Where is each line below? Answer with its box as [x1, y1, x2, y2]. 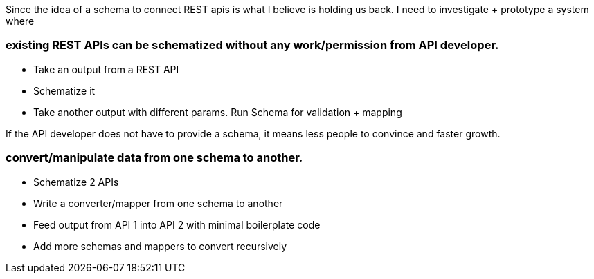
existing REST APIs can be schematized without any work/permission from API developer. [6, 38, 499, 52]
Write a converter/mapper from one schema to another [33, 197, 283, 209]
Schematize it [33, 84, 96, 97]
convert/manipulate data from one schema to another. [6, 151, 303, 165]
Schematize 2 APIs [33, 175, 119, 188]
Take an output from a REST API [33, 63, 179, 75]
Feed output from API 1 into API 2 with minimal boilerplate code [33, 218, 321, 231]
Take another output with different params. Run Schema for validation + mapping [33, 106, 402, 118]
